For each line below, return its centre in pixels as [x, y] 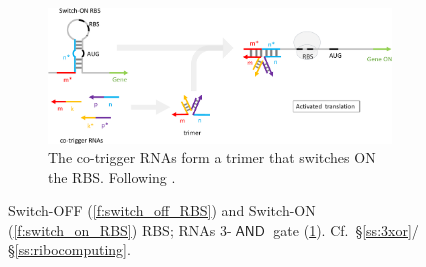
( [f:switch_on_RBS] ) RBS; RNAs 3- [120, 229]
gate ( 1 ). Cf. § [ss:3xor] [342, 229]
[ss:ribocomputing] [71, 249]
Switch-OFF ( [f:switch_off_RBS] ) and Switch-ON [162, 210]
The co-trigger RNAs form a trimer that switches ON [212, 157]
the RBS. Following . [112, 176]
